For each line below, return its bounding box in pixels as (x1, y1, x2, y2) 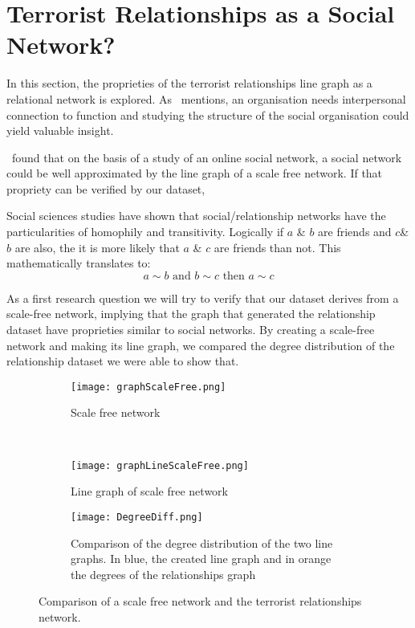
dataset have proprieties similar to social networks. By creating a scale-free (6, 321, 375, 338)
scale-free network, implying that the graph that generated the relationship (6, 305, 376, 322)
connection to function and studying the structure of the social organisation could (6, 106, 409, 123)
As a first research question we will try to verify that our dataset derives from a (6, 289, 399, 306)
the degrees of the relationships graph (71, 565, 256, 582)
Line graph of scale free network (71, 483, 228, 500)
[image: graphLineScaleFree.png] (71, 459, 249, 471)
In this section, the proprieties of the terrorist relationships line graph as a (6, 75, 372, 92)
